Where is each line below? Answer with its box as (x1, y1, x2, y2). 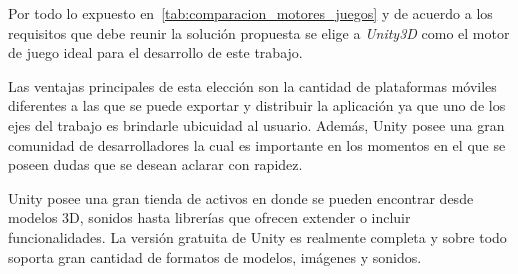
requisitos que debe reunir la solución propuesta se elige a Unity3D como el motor (8, 22, 510, 43)
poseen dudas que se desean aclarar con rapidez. (8, 154, 303, 175)
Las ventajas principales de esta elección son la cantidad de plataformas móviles (8, 75, 497, 96)
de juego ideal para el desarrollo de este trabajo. (8, 42, 303, 63)
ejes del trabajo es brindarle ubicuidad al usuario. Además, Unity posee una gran (8, 114, 505, 135)
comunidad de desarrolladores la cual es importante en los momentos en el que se (8, 134, 506, 155)
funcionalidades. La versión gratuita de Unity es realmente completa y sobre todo (8, 226, 507, 247)
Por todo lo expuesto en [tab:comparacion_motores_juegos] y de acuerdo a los (8, 3, 493, 23)
